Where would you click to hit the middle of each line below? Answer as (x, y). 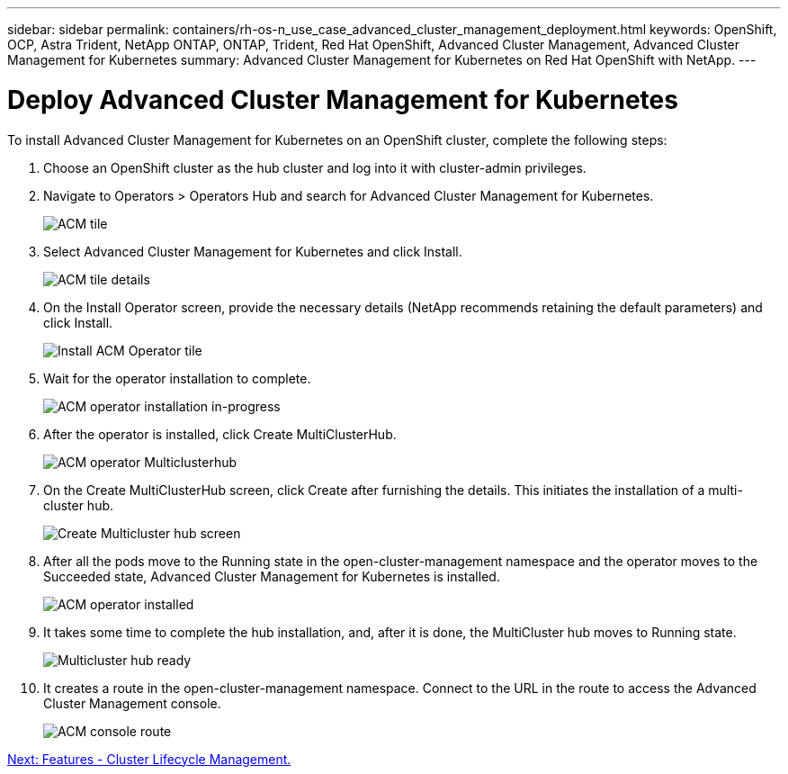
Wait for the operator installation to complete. (177, 378)
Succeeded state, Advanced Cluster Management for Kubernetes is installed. (272, 576)
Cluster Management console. (132, 703)
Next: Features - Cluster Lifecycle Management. (149, 759)
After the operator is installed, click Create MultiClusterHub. (220, 434)
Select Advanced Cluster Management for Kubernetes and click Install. (253, 251)
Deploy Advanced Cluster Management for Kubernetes (343, 99)
